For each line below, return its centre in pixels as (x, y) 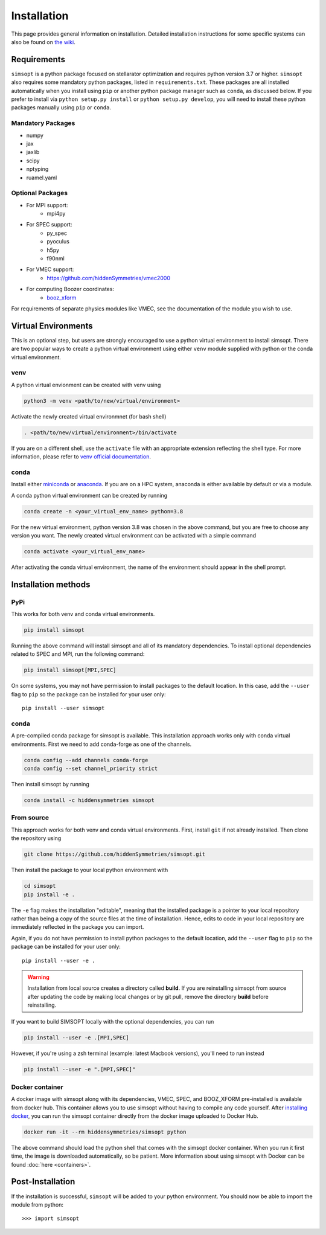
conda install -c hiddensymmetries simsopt (89, 800)
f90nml (56, 258)
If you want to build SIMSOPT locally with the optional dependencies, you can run (113, 1022)
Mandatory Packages (43, 123)
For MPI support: (47, 205)
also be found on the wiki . (43, 42)
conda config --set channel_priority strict (91, 769)
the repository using (36, 838)
